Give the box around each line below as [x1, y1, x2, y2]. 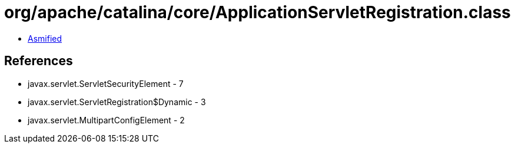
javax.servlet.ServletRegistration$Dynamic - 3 [28, 96, 206, 107]
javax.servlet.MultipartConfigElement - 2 [28, 115, 185, 125]
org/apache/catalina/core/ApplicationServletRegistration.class [4, 2, 511, 22]
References [4, 53, 73, 69]
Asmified [28, 33, 62, 43]
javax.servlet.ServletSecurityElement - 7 [28, 78, 184, 89]
